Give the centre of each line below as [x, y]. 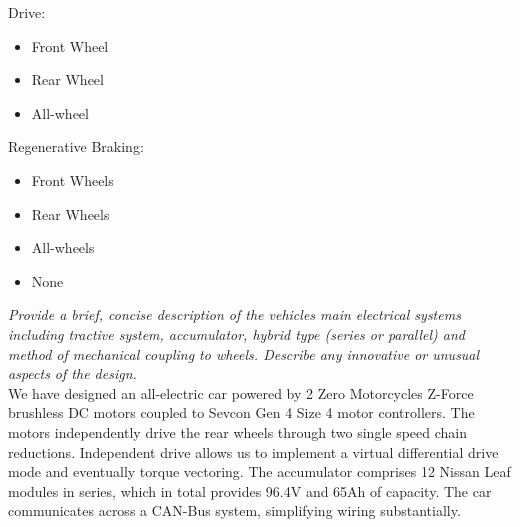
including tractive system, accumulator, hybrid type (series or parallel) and [237, 333]
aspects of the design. [72, 373]
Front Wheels [72, 179]
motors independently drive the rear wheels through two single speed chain [238, 431]
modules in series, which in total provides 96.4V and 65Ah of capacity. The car [250, 490]
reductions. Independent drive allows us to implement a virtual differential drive [253, 451]
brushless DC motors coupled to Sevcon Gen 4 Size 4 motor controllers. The [241, 412]
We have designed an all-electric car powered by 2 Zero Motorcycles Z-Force [241, 392]
